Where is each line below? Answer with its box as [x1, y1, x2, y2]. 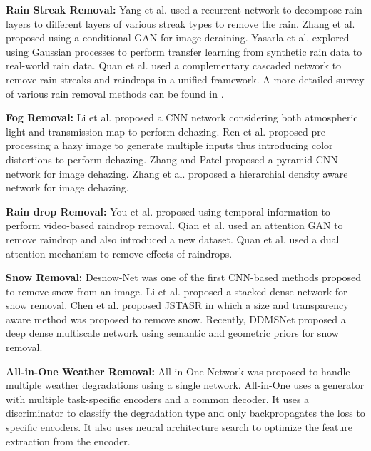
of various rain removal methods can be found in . [6, 86, 224, 101]
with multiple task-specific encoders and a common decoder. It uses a [6, 391, 310, 406]
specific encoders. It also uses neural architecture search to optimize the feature [6, 420, 352, 435]
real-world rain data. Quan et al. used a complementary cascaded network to [6, 58, 342, 73]
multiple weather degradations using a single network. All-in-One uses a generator [6, 377, 365, 392]
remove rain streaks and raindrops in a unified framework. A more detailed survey [6, 71, 365, 86]
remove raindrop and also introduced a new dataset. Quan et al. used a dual [6, 231, 340, 246]
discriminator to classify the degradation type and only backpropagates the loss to [6, 405, 365, 420]
